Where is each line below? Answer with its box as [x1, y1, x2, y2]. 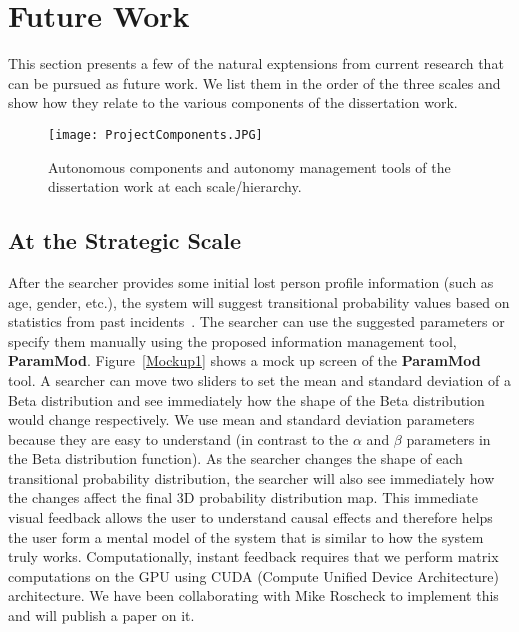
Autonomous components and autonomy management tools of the [48, 156, 451, 177]
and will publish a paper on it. [8, 605, 195, 626]
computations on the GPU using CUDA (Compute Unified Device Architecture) [8, 565, 499, 586]
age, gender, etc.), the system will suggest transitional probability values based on [8, 291, 510, 312]
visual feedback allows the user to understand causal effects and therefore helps [8, 507, 493, 528]
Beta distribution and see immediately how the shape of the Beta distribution [8, 389, 485, 410]
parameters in [406, 428, 491, 449]
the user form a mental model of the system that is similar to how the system [8, 526, 484, 547]
